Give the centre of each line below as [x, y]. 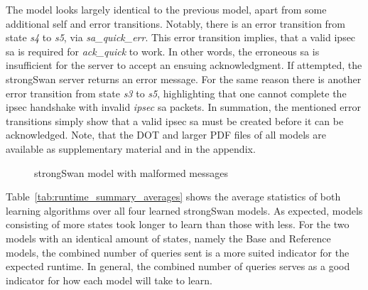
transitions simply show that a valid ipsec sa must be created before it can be [175, 120]
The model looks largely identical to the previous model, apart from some [166, 9]
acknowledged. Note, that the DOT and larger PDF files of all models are [166, 135]
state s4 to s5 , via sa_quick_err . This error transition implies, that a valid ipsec [181, 37]
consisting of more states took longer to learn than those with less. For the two [178, 224]
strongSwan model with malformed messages [131, 172]
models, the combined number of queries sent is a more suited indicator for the [178, 252]
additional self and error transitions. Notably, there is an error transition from [176, 23]
